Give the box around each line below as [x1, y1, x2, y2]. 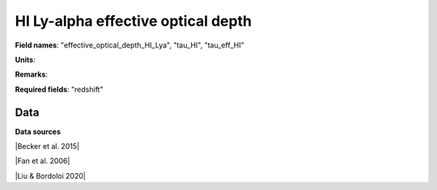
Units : [15, 55, 36, 64]
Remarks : [15, 69, 49, 80]
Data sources [15, 126, 61, 136]
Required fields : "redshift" [15, 85, 104, 94]
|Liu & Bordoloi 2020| [15, 171, 87, 180]
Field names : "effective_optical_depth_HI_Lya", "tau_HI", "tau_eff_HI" [15, 40, 244, 50]
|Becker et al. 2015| [15, 142, 80, 151]
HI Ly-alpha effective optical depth [15, 12, 252, 30]
